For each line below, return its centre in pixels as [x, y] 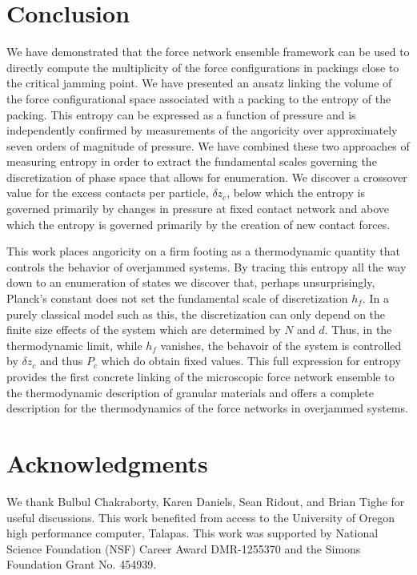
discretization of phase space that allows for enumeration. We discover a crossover [207, 177]
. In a [375, 298]
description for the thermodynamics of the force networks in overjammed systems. [207, 408]
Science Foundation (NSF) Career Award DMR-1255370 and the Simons [184, 548]
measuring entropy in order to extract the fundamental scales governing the [192, 161]
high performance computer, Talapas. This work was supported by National [192, 533]
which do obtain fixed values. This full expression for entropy [251, 361]
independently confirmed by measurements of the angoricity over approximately [202, 130]
